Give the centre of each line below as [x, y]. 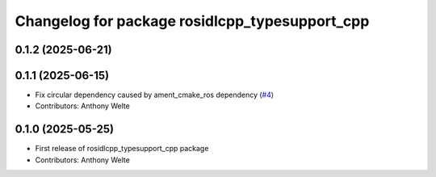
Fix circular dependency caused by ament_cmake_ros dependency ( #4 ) [155, 95]
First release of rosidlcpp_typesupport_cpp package [122, 149]
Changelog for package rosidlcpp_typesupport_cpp [192, 21]
